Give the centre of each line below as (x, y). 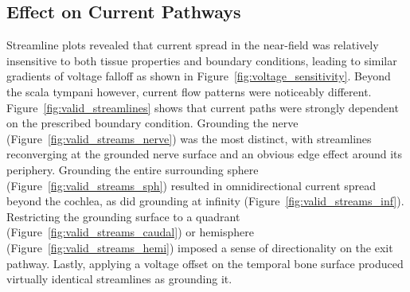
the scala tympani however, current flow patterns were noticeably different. (189, 91)
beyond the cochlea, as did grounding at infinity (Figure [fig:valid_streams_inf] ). (205, 201)
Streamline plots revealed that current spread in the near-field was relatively (193, 45)
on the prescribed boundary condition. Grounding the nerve (152, 123)
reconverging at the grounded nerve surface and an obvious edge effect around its (205, 154)
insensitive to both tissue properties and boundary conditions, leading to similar (202, 60)
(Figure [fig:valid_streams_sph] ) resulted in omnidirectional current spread (191, 185)
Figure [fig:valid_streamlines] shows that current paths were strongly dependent (203, 107)
